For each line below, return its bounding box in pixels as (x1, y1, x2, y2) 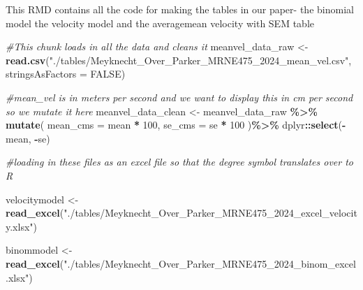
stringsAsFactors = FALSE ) (6, 66, 126, 81)
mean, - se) (6, 131, 50, 145)
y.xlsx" (6, 219, 34, 233)
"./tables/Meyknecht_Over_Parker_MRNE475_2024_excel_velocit (64, 205, 357, 220)
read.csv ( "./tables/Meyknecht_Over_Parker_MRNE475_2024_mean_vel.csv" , (6, 52, 352, 67)
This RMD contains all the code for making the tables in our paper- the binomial (6, 2, 354, 16)
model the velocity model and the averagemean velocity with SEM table (6, 15, 314, 30)
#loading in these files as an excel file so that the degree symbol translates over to (6, 154, 353, 169)
